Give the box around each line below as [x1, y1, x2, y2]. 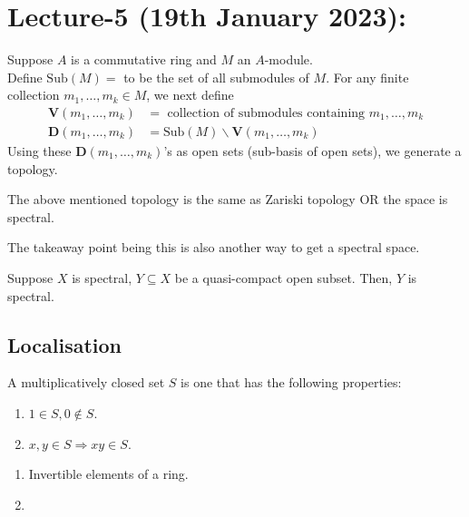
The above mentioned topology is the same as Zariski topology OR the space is [7, 190, 448, 209]
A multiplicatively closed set [7, 373, 165, 392]
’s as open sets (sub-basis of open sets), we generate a [163, 141, 462, 160]
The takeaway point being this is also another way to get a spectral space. [7, 238, 420, 257]
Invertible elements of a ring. [28, 464, 189, 483]
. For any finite [326, 67, 409, 86]
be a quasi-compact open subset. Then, [174, 268, 393, 287]
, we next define [146, 85, 234, 104]
